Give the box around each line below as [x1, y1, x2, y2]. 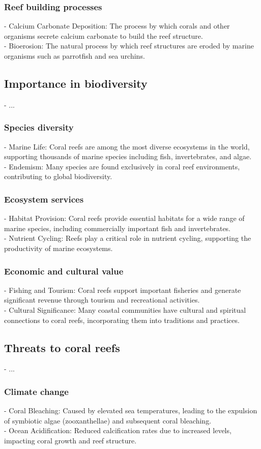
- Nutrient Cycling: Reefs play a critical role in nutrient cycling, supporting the [4, 233, 251, 243]
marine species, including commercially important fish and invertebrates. [4, 222, 231, 233]
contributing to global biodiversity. [4, 171, 112, 182]
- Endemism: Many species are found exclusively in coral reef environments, [4, 161, 240, 171]
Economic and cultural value [4, 264, 124, 277]
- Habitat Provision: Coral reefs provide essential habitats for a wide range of [4, 213, 245, 223]
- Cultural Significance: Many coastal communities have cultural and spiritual [4, 304, 246, 315]
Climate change [4, 385, 69, 397]
